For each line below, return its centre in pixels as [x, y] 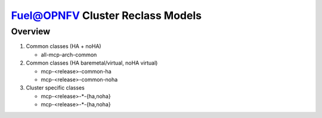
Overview [31, 31]
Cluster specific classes [55, 88]
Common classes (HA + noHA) [64, 46]
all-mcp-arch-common [69, 55]
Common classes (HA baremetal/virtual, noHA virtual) [92, 63]
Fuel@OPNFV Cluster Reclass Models [106, 15]
